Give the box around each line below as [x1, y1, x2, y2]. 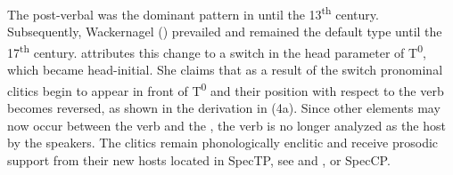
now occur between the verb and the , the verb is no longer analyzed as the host [7, 115, 446, 134]
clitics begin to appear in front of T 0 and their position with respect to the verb [7, 78, 444, 99]
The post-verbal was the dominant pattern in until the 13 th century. [7, 3, 379, 23]
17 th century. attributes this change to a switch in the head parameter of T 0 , [7, 40, 426, 61]
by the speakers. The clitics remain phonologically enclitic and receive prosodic [7, 133, 439, 152]
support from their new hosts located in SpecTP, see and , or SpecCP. [7, 150, 391, 169]
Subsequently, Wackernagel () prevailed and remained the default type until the [7, 22, 442, 41]
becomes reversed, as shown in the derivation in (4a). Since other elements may [7, 98, 441, 116]
